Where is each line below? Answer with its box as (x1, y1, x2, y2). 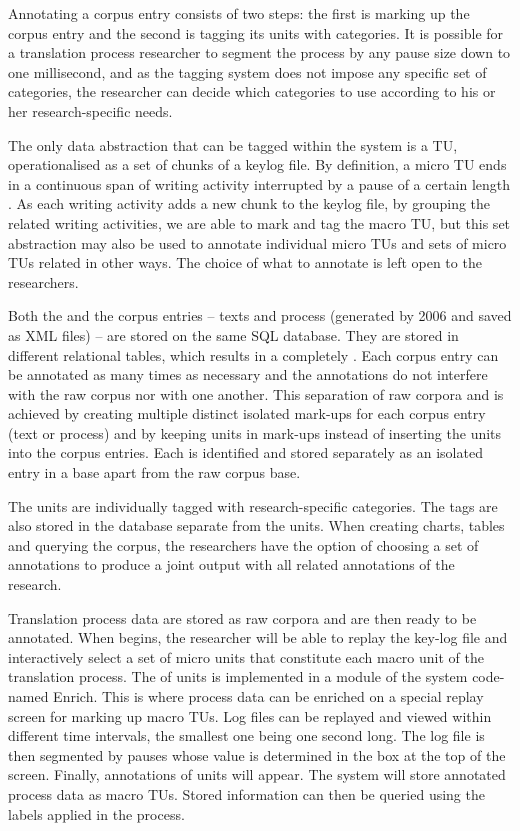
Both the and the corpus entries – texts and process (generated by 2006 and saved (8, 305, 512, 326)
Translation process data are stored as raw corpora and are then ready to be (8, 607, 477, 628)
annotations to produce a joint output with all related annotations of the (8, 554, 455, 575)
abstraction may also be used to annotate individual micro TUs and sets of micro (8, 232, 507, 253)
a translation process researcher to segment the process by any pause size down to (8, 42, 511, 63)
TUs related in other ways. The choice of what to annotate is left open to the (8, 252, 482, 273)
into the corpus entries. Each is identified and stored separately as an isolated (8, 442, 483, 463)
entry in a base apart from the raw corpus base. (8, 462, 301, 483)
